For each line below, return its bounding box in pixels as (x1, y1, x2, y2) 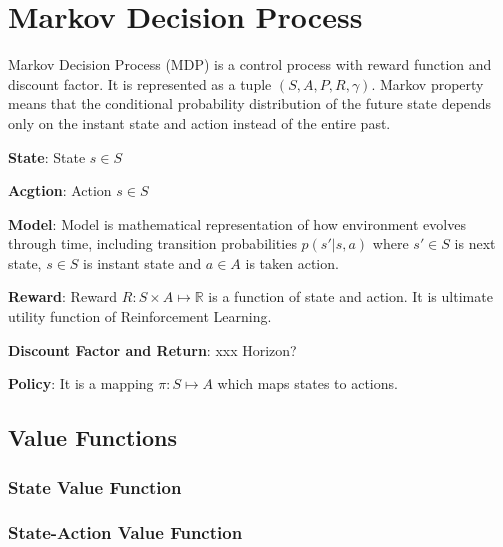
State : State (8, 146, 86, 167)
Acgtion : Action (8, 180, 112, 201)
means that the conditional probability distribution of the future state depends (8, 93, 492, 114)
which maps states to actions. (217, 373, 398, 394)
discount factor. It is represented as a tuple (8, 73, 272, 94)
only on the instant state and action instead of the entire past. (8, 112, 391, 133)
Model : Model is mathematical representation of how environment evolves (8, 213, 466, 234)
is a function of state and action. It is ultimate (208, 286, 493, 307)
